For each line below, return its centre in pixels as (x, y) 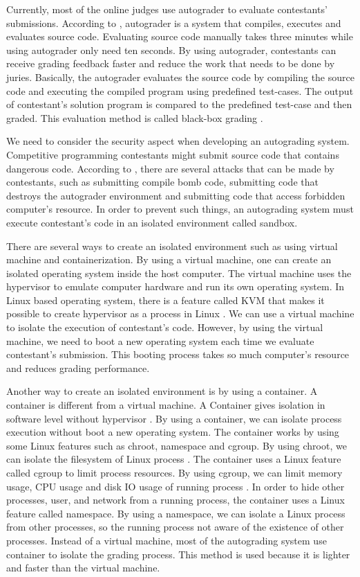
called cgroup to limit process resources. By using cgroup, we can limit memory (174, 472)
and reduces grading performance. (78, 367)
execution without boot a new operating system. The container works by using (173, 432)
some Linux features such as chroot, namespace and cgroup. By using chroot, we (177, 445)
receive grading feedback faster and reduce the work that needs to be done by (171, 63)
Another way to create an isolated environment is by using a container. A (162, 391)
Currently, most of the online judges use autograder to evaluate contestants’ (167, 9)
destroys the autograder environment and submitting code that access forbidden (176, 195)
